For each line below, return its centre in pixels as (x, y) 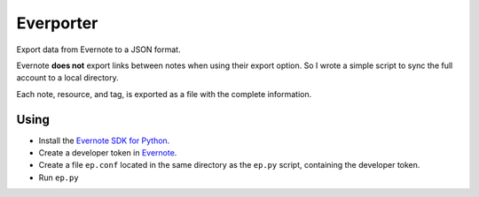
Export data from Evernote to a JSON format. (98, 49)
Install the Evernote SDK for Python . (104, 140)
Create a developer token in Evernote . (108, 153)
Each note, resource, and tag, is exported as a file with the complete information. (164, 94)
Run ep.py (59, 178)
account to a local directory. (67, 78)
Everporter (57, 23)
